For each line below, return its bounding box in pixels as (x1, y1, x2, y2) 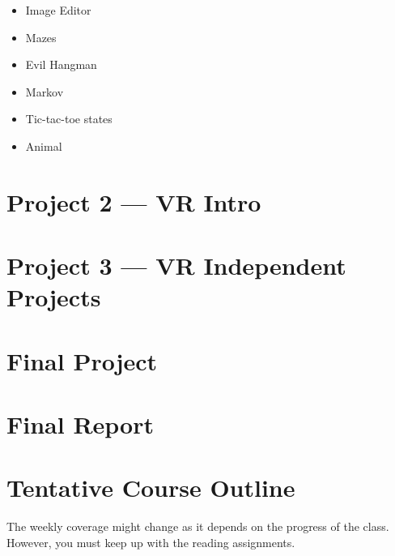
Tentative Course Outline (6, 471, 295, 504)
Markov (25, 83, 64, 100)
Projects (6, 280, 101, 314)
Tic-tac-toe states (25, 110, 113, 127)
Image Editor (25, 2, 91, 18)
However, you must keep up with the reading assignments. (6, 533, 295, 550)
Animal (25, 137, 62, 154)
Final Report (6, 408, 155, 441)
